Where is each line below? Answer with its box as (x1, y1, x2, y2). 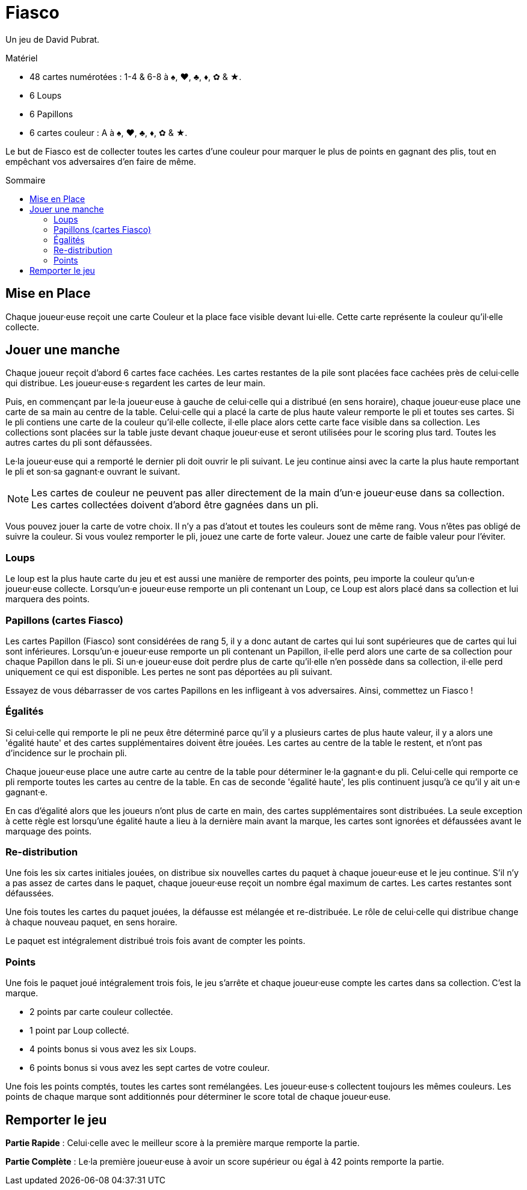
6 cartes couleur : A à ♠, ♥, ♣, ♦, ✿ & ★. (29, 127, 188, 138)
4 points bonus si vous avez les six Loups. (29, 1044, 197, 1055)
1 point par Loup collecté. (29, 1025, 129, 1036)
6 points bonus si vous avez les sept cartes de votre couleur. (29, 1062, 270, 1073)
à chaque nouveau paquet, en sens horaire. (5, 917, 177, 928)
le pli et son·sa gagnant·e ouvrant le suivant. (5, 466, 180, 477)
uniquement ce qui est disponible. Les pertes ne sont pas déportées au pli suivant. (5, 666, 333, 677)
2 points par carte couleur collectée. (29, 1007, 173, 1017)
